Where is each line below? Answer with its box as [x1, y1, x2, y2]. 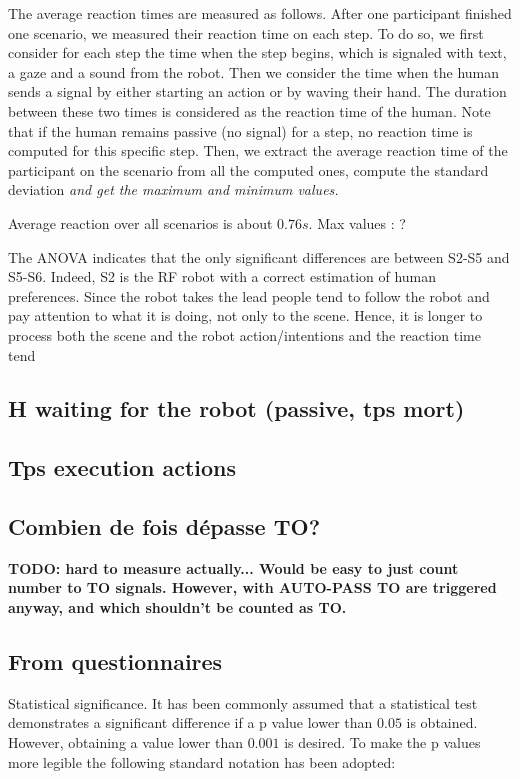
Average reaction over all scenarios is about [8, 212, 273, 233]
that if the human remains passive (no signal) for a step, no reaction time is [8, 120, 473, 141]
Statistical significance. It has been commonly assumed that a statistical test [8, 692, 478, 713]
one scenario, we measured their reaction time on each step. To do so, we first [8, 22, 484, 43]
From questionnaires [8, 646, 223, 677]
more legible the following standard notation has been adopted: [8, 751, 396, 772]
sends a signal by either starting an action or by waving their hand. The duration [8, 81, 507, 102]
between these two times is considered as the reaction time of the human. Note [8, 100, 491, 121]
